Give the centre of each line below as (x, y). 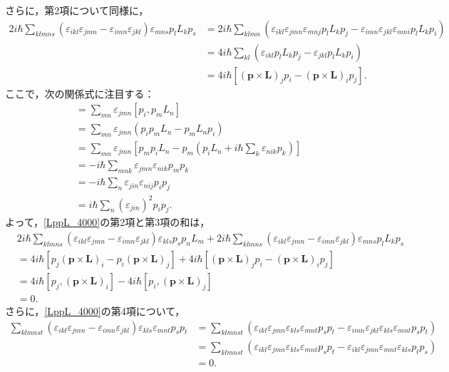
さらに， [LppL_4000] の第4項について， (95, 311)
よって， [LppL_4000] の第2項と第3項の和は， (108, 222)
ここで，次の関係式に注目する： (80, 93)
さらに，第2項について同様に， (77, 10)
